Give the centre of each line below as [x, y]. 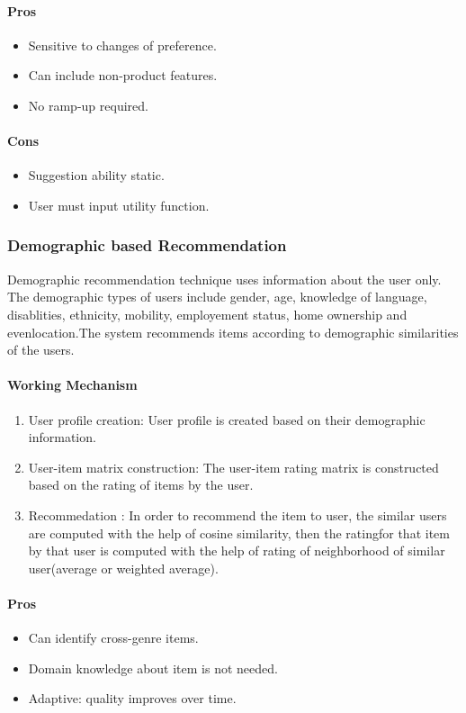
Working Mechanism [72, 385]
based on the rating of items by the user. [141, 485]
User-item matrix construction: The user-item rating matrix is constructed [233, 467]
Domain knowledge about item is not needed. [153, 668]
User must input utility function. [119, 205]
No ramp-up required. [88, 105]
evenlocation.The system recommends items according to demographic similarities [233, 332]
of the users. [41, 350]
